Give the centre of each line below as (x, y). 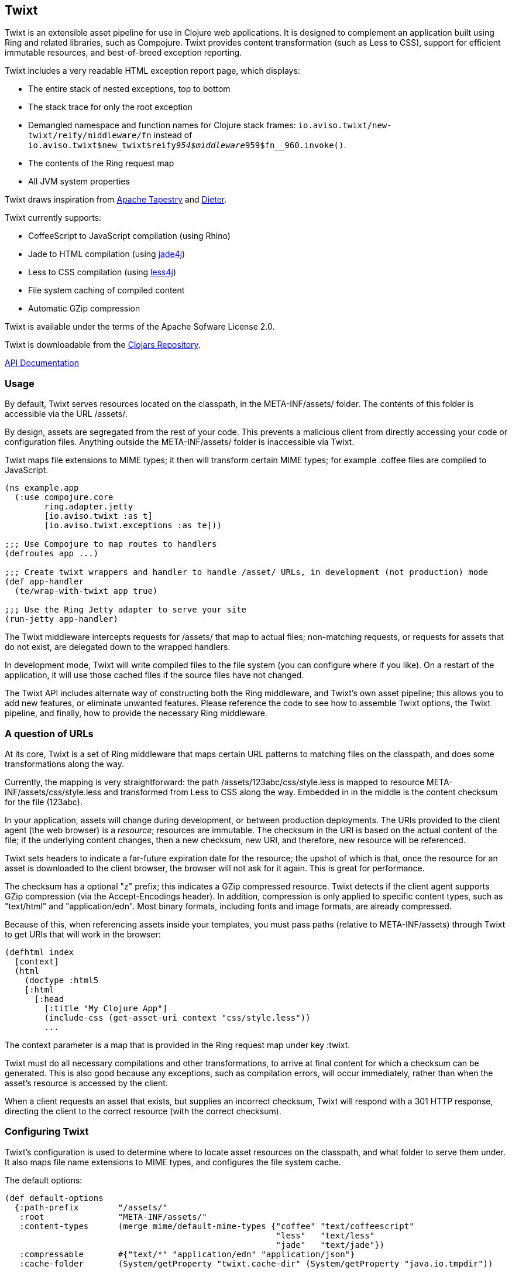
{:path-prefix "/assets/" (91, 1207)
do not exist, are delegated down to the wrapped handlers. (118, 647)
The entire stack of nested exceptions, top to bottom (129, 89)
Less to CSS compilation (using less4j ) (102, 272)
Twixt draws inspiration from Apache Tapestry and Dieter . (116, 200)
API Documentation (42, 363)
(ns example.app (42, 488)
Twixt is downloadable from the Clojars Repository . (103, 345)
